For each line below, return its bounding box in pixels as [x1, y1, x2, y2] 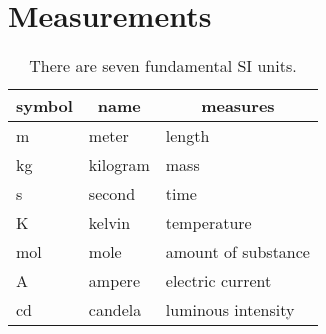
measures [201, 94, 275, 118]
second [88, 182, 136, 206]
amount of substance [165, 240, 310, 264]
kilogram [88, 153, 150, 177]
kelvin [88, 211, 131, 235]
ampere [88, 269, 140, 293]
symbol [16, 94, 73, 118]
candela [88, 298, 142, 322]
